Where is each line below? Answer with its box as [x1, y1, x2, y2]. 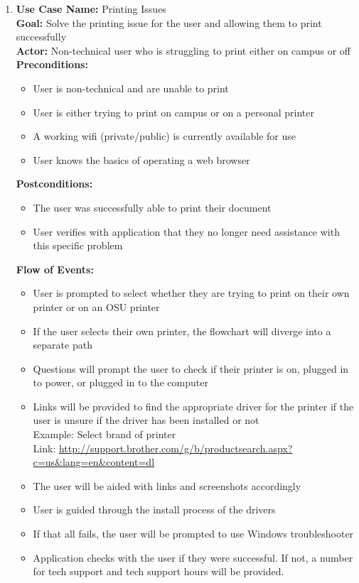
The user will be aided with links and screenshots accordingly [33, 478, 301, 493]
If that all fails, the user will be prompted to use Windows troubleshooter [33, 526, 354, 541]
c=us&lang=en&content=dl [33, 454, 155, 469]
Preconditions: [16, 57, 88, 72]
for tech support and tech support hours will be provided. [33, 564, 284, 579]
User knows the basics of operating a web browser [33, 152, 250, 167]
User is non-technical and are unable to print [33, 80, 229, 95]
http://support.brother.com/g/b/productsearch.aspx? [58, 440, 293, 455]
